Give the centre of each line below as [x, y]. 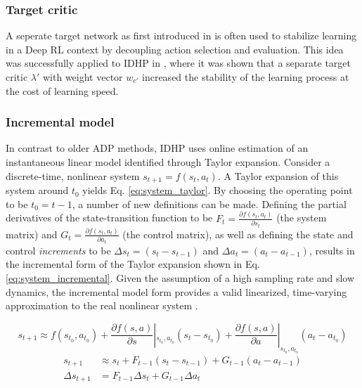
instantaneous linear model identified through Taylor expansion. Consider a [168, 162]
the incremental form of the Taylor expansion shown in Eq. [133, 264]
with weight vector [83, 77]
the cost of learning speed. [62, 90]
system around [37, 190]
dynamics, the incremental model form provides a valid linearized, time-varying [176, 291]
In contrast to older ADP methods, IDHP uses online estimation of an [157, 148]
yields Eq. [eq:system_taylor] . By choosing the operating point [218, 190]
